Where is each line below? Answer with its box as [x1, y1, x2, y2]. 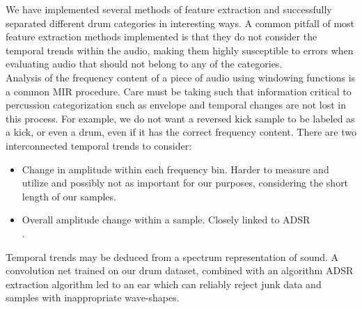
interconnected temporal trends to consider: [6, 138, 192, 152]
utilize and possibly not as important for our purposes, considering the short [22, 175, 349, 190]
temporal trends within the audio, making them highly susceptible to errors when [6, 42, 354, 57]
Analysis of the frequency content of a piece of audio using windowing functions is [6, 70, 356, 84]
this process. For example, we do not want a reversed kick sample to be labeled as [6, 111, 355, 125]
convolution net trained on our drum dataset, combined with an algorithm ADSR [6, 263, 354, 278]
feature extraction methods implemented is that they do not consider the [6, 29, 317, 44]
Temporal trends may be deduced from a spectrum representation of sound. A [6, 249, 339, 264]
